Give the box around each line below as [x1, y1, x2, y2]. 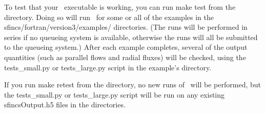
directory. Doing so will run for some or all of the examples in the [4, 11, 214, 22]
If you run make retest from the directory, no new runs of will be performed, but [4, 79, 261, 90]
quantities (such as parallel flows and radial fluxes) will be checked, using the [4, 51, 246, 62]
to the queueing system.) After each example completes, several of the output [4, 42, 248, 52]
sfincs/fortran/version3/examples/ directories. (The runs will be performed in [4, 22, 248, 32]
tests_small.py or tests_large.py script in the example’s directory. [4, 62, 212, 72]
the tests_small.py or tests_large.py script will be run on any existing [4, 89, 225, 100]
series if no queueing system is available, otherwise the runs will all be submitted [4, 31, 258, 42]
